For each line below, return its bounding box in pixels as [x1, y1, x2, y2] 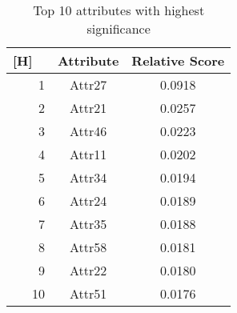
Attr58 [70, 238, 107, 256]
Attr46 [70, 122, 107, 140]
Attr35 [70, 215, 107, 233]
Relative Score [131, 51, 225, 70]
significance [86, 19, 151, 38]
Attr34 [70, 168, 107, 187]
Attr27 [70, 75, 107, 94]
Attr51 [70, 284, 107, 303]
